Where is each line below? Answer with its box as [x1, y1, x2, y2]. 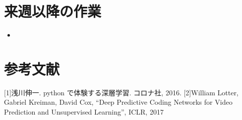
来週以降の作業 [4, 1, 102, 21]
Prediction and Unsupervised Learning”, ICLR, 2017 [4, 107, 164, 117]
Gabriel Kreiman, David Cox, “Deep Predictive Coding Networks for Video [4, 97, 233, 107]
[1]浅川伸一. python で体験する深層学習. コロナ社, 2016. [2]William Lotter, [4, 87, 239, 97]
